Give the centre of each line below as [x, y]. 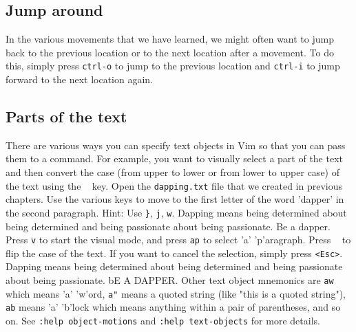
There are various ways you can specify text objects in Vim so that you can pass [176, 145]
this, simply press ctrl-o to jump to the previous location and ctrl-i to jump [173, 66]
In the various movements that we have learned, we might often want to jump [170, 39]
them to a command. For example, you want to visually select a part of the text [174, 158]
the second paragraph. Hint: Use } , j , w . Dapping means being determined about [176, 212]
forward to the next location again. [79, 79]
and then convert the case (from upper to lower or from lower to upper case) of [172, 172]
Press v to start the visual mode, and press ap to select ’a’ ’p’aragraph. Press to [178, 240]
